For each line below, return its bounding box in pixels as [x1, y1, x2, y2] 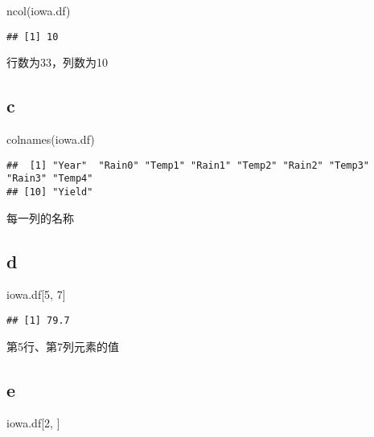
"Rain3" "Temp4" [6, 173, 93, 185]
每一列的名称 [6, 209, 74, 226]
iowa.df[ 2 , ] [6, 415, 60, 431]
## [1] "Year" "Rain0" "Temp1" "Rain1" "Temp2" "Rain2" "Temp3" [6, 159, 370, 171]
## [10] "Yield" [6, 186, 93, 198]
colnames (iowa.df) [6, 131, 95, 148]
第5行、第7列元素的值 [6, 337, 119, 354]
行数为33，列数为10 [6, 54, 108, 71]
